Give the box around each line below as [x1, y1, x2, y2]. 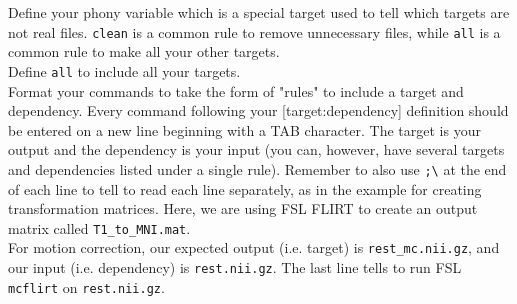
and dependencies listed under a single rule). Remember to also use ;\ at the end [8, 158, 507, 179]
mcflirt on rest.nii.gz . [8, 276, 165, 297]
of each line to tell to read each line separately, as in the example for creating [8, 178, 482, 199]
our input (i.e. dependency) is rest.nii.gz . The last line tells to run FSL [8, 257, 462, 278]
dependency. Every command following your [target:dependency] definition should [8, 100, 509, 121]
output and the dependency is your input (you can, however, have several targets [8, 139, 505, 160]
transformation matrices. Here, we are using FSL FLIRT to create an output [8, 198, 478, 219]
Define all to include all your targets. [8, 60, 241, 81]
